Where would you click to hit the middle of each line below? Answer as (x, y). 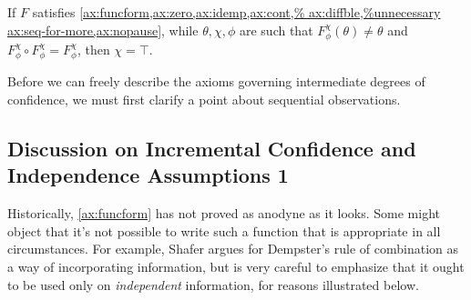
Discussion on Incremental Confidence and (212, 149)
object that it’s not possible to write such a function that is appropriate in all (224, 230)
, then (93, 50)
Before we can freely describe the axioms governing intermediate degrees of (216, 81)
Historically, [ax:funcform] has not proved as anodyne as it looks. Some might (224, 213)
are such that (276, 30)
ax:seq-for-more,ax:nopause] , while (103, 30)
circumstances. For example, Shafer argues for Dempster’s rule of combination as (233, 249)
